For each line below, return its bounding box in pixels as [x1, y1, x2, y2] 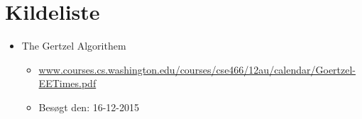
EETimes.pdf [38, 76, 97, 91]
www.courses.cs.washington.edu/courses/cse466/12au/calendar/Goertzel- [38, 62, 356, 76]
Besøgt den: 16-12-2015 [38, 99, 140, 114]
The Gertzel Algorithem [21, 38, 126, 53]
